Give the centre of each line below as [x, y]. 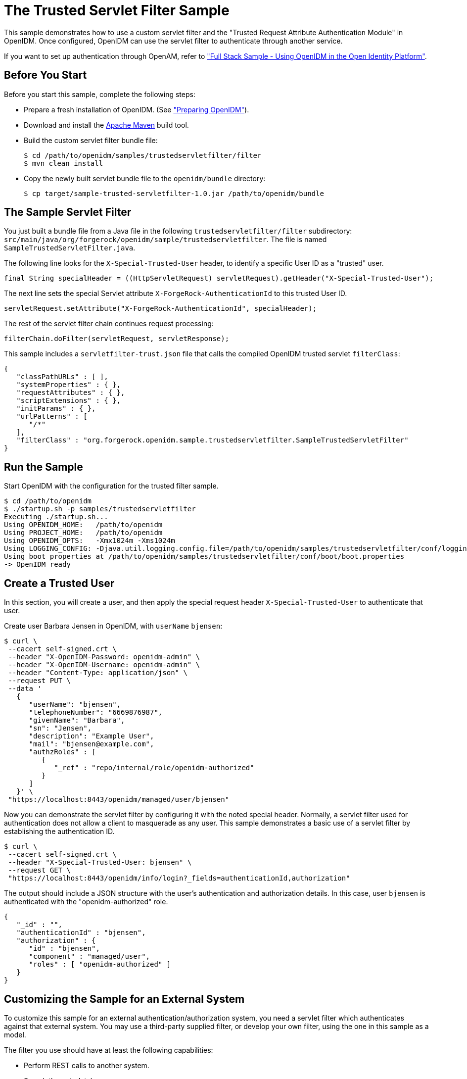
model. [15, 1034]
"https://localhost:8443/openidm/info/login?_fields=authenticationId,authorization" [179, 878]
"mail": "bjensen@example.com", [92, 744]
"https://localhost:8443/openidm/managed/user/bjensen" [119, 800]
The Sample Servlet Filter [68, 212]
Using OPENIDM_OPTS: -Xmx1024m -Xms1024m [90, 541]
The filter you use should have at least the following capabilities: [109, 1050]
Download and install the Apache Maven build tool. [106, 125]
